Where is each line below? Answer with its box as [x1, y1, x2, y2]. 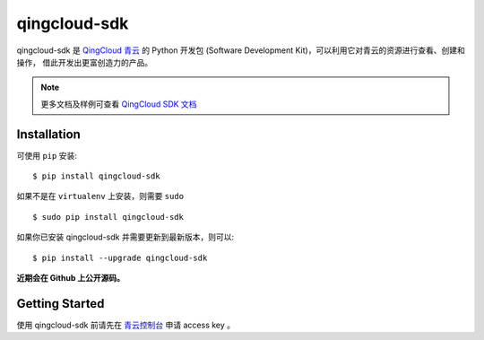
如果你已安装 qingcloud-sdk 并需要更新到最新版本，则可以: [16, 231, 235, 242]
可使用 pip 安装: [16, 150, 78, 161]
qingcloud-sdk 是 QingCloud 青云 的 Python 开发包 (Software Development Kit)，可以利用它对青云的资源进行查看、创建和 [16, 45, 465, 56]
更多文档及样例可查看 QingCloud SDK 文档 [40, 99, 197, 109]
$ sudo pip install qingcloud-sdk [32, 212, 184, 222]
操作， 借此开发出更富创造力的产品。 [16, 57, 152, 67]
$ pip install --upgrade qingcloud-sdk [32, 252, 208, 263]
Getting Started [16, 296, 105, 311]
